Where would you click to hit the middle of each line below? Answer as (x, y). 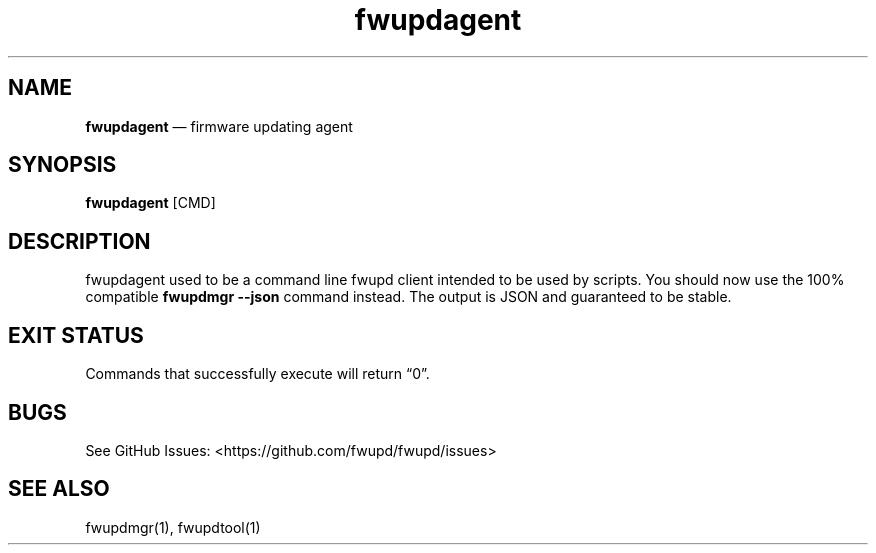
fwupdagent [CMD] (150, 203)
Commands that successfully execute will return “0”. (257, 374)
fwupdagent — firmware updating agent (219, 126)
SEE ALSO (59, 489)
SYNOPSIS (62, 165)
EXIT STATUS (76, 335)
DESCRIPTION (79, 241)
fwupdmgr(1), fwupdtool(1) (173, 527)
